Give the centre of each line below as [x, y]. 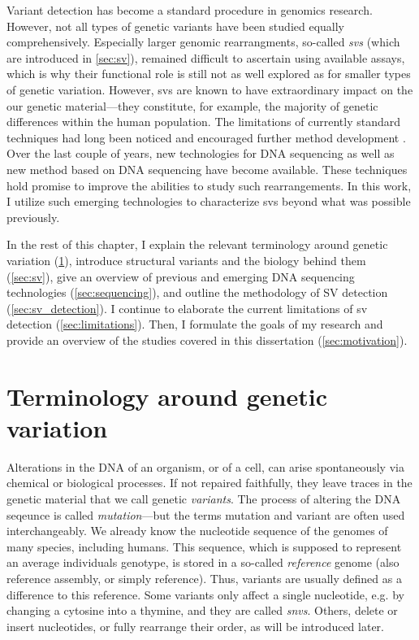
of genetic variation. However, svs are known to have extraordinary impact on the [210, 89]
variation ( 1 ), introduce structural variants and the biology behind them [186, 260]
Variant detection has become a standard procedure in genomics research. [190, 10]
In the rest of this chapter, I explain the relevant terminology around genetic [197, 244]
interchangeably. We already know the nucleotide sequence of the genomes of [197, 531]
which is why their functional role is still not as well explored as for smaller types [209, 74]
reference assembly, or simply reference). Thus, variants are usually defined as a [204, 578]
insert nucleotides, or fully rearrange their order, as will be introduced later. [195, 626]
